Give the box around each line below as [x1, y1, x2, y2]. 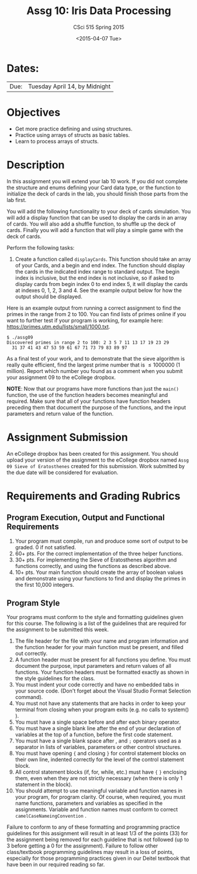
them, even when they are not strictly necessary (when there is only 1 [15, 775, 183, 782]
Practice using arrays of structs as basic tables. [15, 131, 130, 139]
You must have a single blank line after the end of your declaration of [15, 725, 182, 732]
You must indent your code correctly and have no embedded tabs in [15, 681, 179, 688]
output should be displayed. [15, 293, 82, 300]
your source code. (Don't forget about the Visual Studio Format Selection [15, 687, 191, 694]
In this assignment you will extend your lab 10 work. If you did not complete [6, 177, 188, 184]
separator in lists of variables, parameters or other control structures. [15, 744, 182, 751]
